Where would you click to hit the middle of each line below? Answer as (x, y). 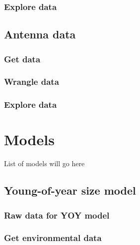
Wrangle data (32, 82)
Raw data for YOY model (57, 215)
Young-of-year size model (70, 190)
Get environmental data (53, 238)
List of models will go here (44, 163)
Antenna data (40, 34)
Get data (22, 59)
